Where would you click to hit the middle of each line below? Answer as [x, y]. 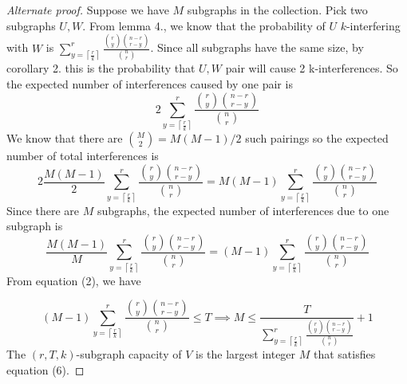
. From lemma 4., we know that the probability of [204, 25]
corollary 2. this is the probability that [101, 68]
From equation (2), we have [74, 280]
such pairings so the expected [317, 138]
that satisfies [344, 354]
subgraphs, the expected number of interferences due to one [243, 210]
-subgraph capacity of [129, 354]
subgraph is [35, 226]
